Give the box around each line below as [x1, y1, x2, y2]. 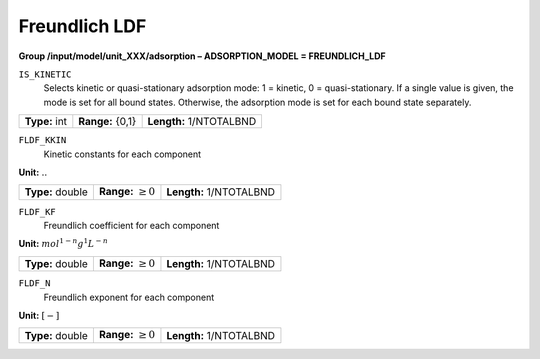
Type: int [24, 115, 68, 129]
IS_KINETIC [18, 68, 72, 80]
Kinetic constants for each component [43, 148, 202, 160]
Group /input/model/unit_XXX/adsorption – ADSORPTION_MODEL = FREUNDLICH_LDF [18, 50, 387, 62]
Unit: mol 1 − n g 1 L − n [18, 236, 109, 250]
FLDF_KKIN [18, 135, 67, 146]
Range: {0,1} [78, 115, 137, 129]
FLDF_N [18, 278, 51, 289]
